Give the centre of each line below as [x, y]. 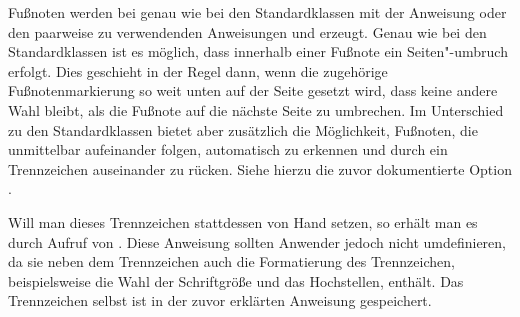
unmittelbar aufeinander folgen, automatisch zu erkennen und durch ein [228, 149]
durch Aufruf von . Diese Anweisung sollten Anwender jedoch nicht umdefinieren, [257, 241]
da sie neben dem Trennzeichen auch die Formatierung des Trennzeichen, [231, 261]
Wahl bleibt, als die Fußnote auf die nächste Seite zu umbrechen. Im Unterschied [256, 109]
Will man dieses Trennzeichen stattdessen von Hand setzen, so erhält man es [243, 221]
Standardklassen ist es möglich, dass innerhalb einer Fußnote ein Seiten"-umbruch [258, 51]
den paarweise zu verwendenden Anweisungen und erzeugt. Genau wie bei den [247, 31]
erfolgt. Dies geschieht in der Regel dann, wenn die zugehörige [198, 70]
